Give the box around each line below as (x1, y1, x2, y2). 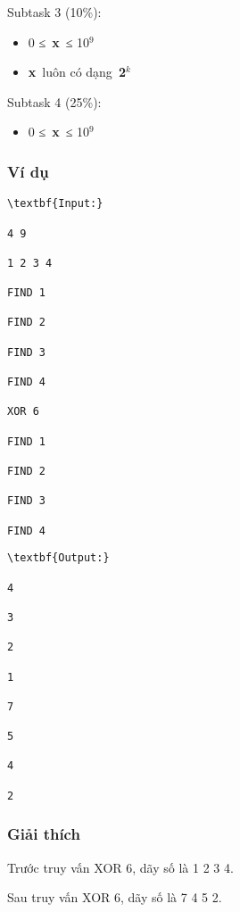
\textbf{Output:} (7, 551, 110, 565)
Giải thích (7, 823, 80, 845)
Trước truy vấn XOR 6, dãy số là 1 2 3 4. (7, 858, 234, 876)
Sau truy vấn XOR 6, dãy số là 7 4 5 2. (7, 888, 222, 907)
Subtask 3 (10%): (7, 3, 102, 21)
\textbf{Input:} (7, 197, 103, 211)
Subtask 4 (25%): (7, 92, 102, 111)
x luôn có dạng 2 (28, 62, 126, 81)
